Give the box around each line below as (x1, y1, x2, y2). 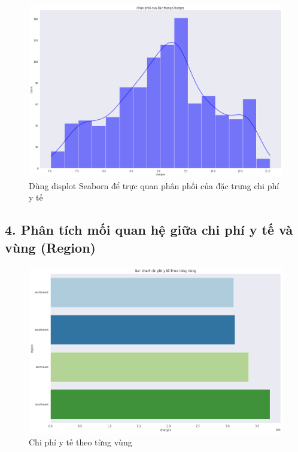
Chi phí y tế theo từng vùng (29, 435, 132, 448)
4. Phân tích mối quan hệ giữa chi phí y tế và (5, 220, 293, 239)
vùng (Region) (5, 238, 96, 256)
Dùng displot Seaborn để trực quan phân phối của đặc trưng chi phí (29, 179, 279, 192)
